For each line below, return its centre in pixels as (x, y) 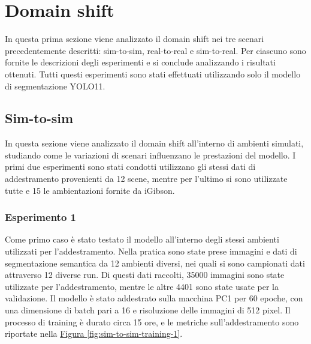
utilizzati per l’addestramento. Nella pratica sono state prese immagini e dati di (151, 251)
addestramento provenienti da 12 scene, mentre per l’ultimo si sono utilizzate (146, 179)
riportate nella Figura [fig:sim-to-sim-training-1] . (94, 333)
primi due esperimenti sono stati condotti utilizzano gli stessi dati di (130, 167)
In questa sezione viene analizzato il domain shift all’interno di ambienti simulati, (154, 143)
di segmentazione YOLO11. (55, 86)
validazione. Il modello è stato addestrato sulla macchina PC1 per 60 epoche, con (154, 298)
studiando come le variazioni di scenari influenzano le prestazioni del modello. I (150, 155)
